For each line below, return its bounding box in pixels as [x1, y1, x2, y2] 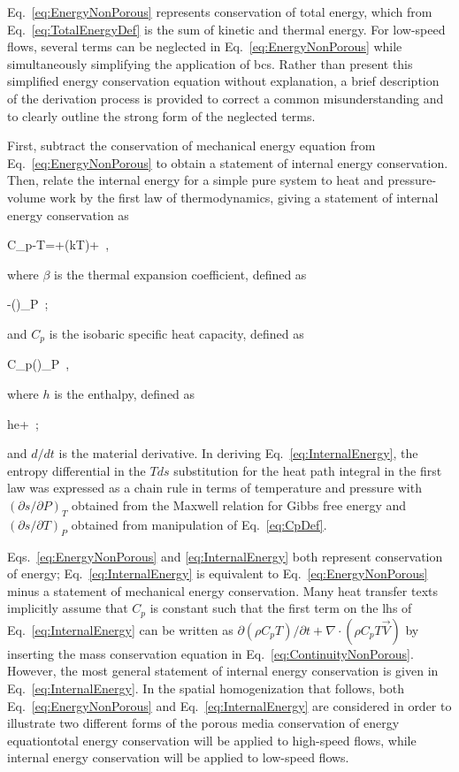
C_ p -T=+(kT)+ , [7, 235, 110, 254]
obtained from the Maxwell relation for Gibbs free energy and [72, 495, 407, 514]
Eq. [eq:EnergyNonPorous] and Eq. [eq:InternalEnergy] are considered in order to [7, 696, 452, 715]
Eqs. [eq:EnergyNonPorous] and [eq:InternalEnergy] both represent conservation [7, 547, 443, 565]
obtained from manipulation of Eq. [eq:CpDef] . [71, 515, 327, 533]
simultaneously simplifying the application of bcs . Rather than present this [7, 54, 413, 73]
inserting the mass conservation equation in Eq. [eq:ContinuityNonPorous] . [7, 644, 414, 662]
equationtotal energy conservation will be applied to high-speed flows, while [7, 730, 417, 749]
